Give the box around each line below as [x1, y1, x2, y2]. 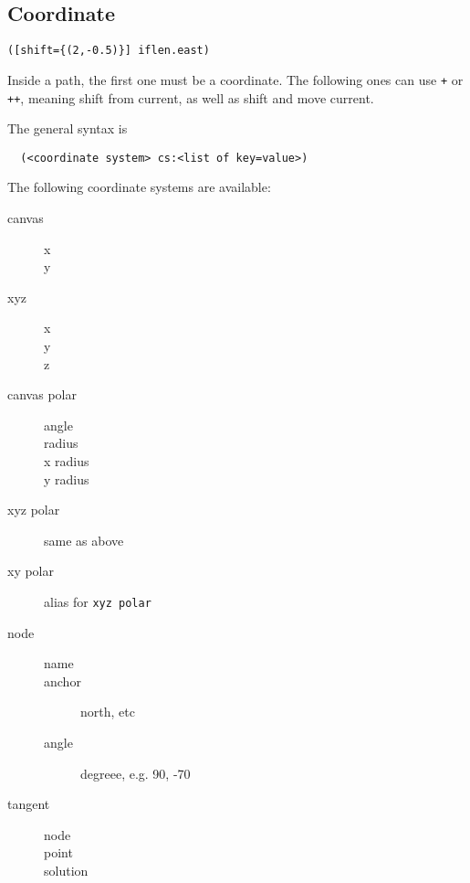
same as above [44, 530, 124, 549]
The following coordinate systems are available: [7, 177, 271, 197]
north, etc [80, 702, 135, 721]
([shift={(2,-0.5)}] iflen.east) [7, 44, 210, 58]
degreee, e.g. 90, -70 [80, 763, 191, 782]
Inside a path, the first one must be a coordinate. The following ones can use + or [7, 69, 464, 89]
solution [44, 860, 89, 879]
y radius [44, 469, 89, 488]
